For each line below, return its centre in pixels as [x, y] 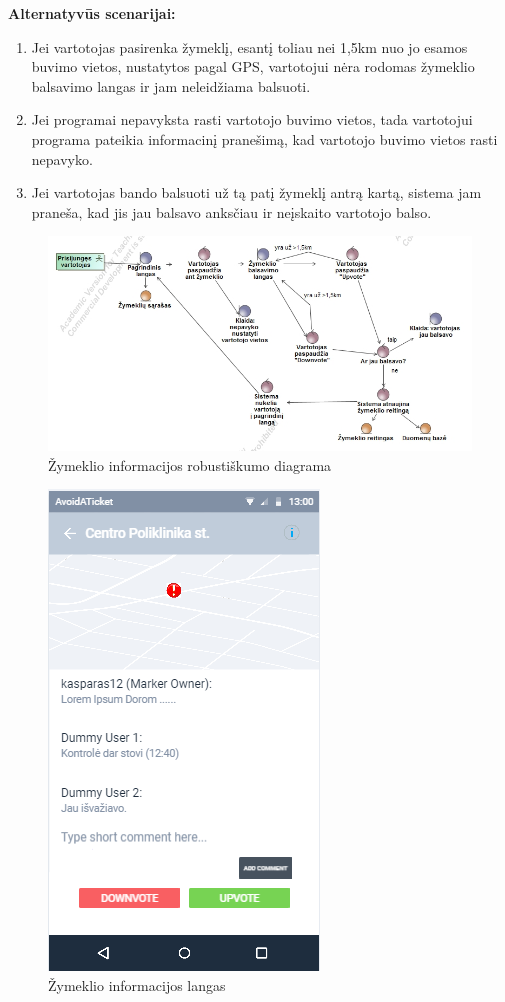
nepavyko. [62, 158]
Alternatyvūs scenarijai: [92, 13]
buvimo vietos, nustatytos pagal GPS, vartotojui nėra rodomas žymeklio [253, 66]
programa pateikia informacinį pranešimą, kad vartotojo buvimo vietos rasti [264, 138]
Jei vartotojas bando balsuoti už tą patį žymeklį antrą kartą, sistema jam [256, 192]
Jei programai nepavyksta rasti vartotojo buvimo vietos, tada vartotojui [252, 119]
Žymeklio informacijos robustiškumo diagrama [190, 464]
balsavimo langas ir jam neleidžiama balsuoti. [171, 85]
